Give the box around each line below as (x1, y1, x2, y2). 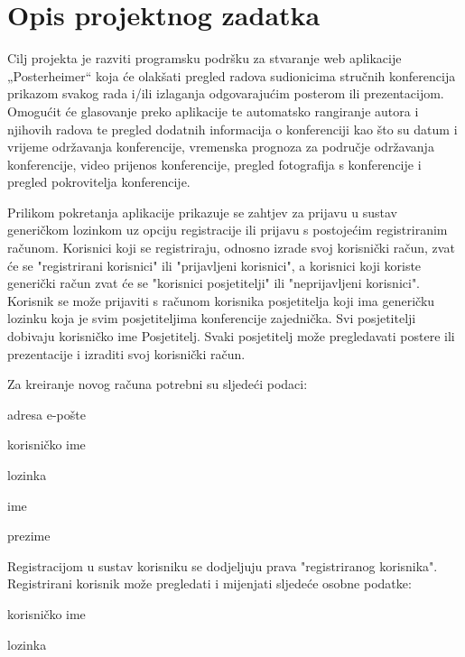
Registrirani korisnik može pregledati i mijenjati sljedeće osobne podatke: (7, 574, 412, 593)
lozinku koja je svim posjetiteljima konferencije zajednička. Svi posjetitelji (7, 309, 416, 328)
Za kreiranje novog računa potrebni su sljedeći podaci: (7, 375, 308, 393)
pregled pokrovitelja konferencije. (7, 172, 191, 191)
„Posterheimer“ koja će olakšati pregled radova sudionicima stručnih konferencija (7, 66, 456, 85)
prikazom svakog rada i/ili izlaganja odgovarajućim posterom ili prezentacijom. (7, 84, 444, 103)
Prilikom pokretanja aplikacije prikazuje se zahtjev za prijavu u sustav (7, 202, 397, 221)
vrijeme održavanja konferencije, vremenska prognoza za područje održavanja (7, 137, 434, 156)
